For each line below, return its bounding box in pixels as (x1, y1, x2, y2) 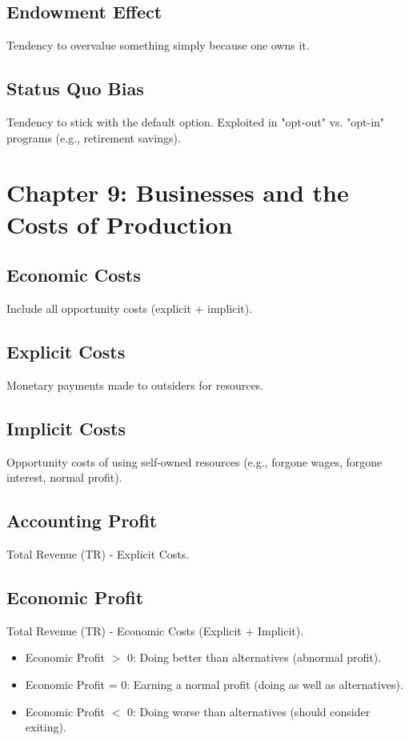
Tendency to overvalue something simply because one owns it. (6, 37, 310, 54)
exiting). (25, 719, 66, 735)
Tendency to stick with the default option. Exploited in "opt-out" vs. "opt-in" (6, 114, 385, 130)
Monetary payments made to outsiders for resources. (6, 376, 264, 393)
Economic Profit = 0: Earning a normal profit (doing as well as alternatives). (25, 675, 403, 692)
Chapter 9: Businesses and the (6, 176, 349, 209)
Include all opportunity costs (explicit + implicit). (6, 299, 253, 316)
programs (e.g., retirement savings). (6, 129, 181, 146)
